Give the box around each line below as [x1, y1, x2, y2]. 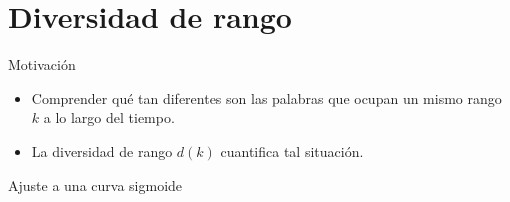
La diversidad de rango [31, 140, 173, 161]
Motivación [8, 54, 76, 75]
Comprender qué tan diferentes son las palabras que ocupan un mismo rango [31, 87, 502, 108]
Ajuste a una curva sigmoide [8, 174, 183, 195]
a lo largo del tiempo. [43, 107, 175, 128]
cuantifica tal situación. [220, 140, 364, 161]
